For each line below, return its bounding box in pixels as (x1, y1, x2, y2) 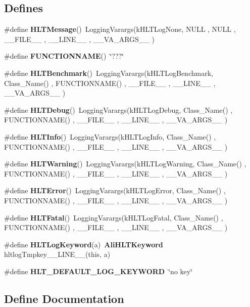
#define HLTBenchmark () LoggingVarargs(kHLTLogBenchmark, (4, 67, 213, 78)
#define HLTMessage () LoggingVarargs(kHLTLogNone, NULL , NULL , (4, 24, 236, 34)
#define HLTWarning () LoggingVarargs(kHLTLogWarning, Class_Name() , (4, 158, 246, 169)
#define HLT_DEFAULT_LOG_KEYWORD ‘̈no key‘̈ (4, 266, 193, 276)
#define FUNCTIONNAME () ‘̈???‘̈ (4, 51, 124, 61)
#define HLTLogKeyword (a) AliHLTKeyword (4, 239, 163, 249)
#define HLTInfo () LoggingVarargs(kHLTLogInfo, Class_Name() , (4, 131, 216, 142)
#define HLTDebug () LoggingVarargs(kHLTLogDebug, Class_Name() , (4, 104, 233, 115)
